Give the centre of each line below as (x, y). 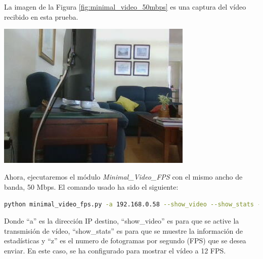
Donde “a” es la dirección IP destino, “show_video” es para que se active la (122, 221)
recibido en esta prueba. (41, 16)
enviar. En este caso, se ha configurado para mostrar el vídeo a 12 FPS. (115, 250)
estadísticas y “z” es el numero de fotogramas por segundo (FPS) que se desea (125, 241)
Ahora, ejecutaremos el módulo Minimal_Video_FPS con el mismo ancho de (123, 177)
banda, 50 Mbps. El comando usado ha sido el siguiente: (91, 186)
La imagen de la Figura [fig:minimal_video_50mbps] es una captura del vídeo (125, 7)
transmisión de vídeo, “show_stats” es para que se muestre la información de (124, 230)
